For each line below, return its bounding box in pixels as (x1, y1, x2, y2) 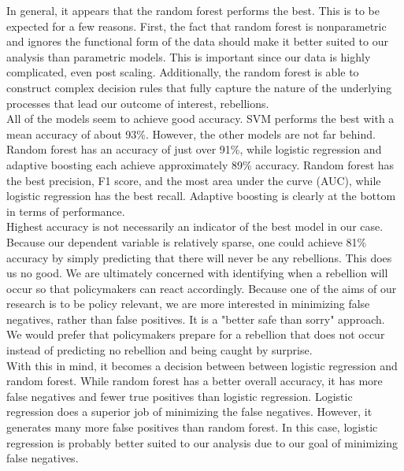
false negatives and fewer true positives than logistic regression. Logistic (6, 388, 353, 404)
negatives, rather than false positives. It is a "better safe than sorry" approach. (6, 310, 385, 327)
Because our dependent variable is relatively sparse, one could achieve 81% (6, 233, 367, 250)
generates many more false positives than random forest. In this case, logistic (6, 419, 378, 436)
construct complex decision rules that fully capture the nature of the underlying (6, 79, 392, 95)
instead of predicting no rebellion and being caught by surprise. (6, 342, 313, 358)
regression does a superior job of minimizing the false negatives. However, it (6, 403, 372, 420)
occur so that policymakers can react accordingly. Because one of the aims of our (6, 280, 397, 296)
